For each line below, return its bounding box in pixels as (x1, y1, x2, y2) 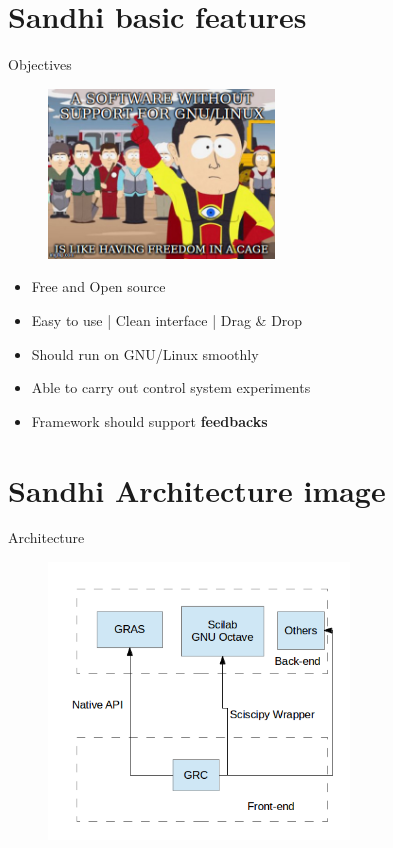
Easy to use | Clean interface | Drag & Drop (31, 309, 303, 330)
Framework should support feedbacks (31, 410, 268, 431)
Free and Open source (31, 276, 166, 297)
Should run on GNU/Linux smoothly (31, 343, 259, 364)
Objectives (8, 54, 72, 75)
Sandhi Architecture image (8, 469, 386, 510)
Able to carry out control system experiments (31, 377, 311, 398)
